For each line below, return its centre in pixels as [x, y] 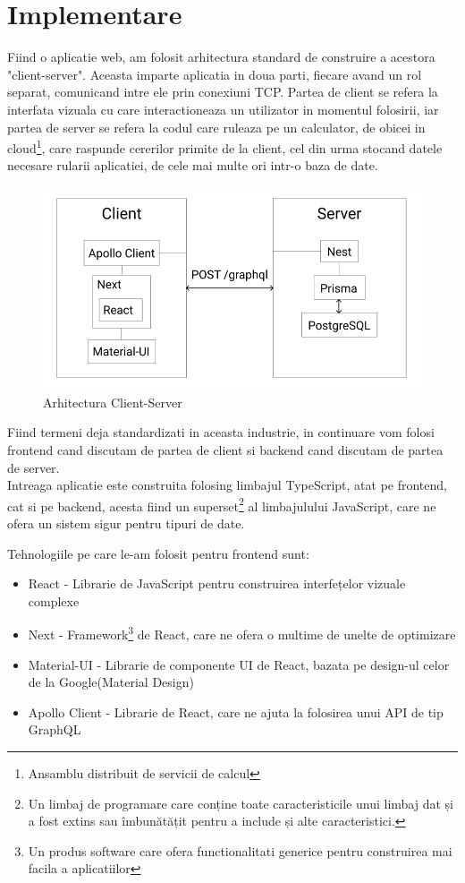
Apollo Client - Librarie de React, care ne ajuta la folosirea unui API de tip [236, 712]
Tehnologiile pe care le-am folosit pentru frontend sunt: [158, 553]
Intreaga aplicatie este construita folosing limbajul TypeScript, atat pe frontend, [227, 485]
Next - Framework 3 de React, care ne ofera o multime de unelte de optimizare [242, 633]
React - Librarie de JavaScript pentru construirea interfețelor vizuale [217, 583]
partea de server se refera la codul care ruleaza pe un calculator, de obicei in [216, 127]
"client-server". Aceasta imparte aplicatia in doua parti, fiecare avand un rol [215, 74]
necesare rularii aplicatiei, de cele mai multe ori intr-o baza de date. [193, 165]
